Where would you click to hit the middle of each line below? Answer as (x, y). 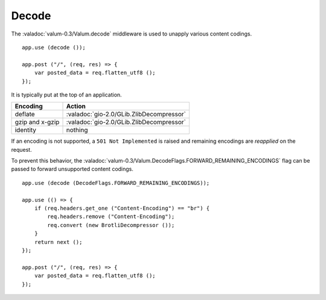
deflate (25, 114)
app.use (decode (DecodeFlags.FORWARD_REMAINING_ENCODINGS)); (116, 183)
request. (22, 149)
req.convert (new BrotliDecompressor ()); (111, 225)
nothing (77, 130)
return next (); (58, 242)
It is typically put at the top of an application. (66, 95)
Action (76, 107)
